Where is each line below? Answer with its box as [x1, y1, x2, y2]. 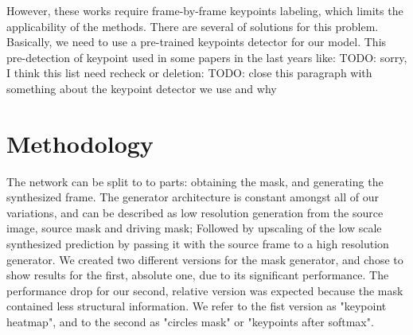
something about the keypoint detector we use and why [6, 80, 277, 96]
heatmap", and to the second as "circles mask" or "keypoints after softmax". [6, 314, 374, 330]
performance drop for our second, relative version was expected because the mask [6, 282, 403, 298]
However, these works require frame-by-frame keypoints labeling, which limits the [6, 2, 403, 18]
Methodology [6, 127, 154, 159]
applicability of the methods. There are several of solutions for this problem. [6, 18, 379, 34]
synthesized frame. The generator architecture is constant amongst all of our [6, 189, 380, 205]
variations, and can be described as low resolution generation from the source [6, 204, 384, 220]
